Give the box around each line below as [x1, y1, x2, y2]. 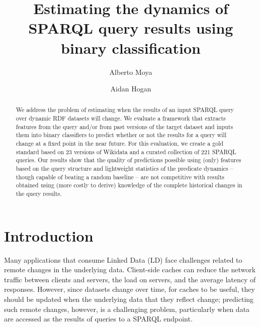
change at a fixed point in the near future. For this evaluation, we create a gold [16, 139, 224, 148]
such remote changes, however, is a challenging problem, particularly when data [4, 303, 250, 314]
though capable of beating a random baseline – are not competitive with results [16, 172, 224, 181]
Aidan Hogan [110, 83, 151, 94]
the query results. [16, 189, 62, 198]
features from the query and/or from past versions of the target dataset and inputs [16, 122, 233, 131]
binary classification [61, 37, 201, 58]
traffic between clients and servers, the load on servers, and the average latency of [4, 274, 256, 284]
